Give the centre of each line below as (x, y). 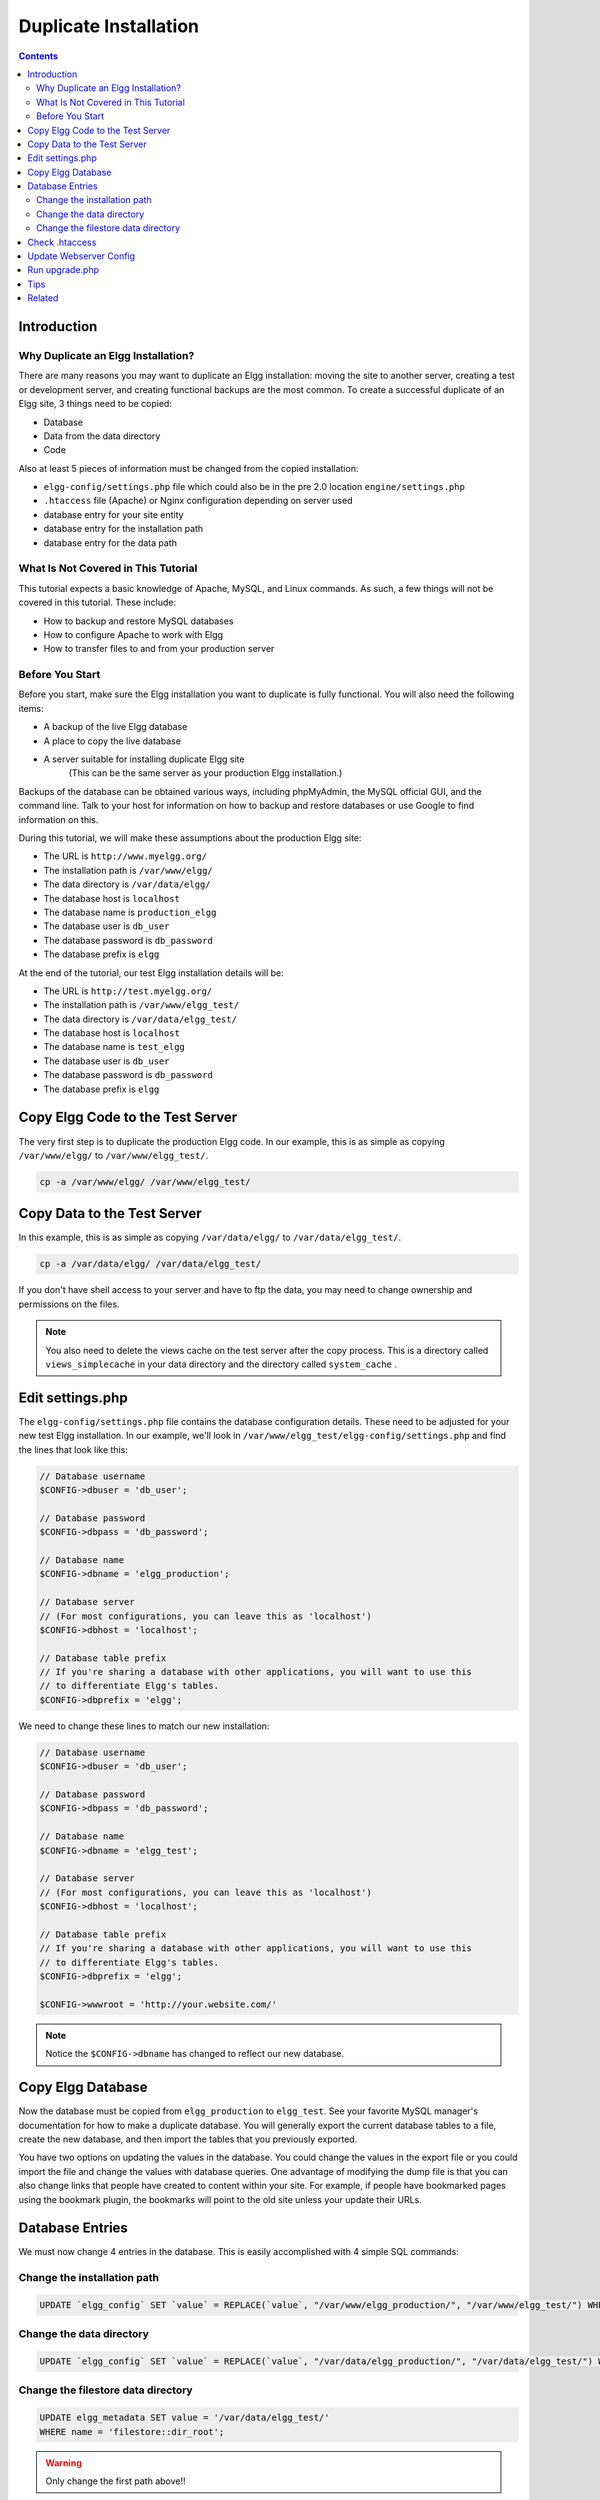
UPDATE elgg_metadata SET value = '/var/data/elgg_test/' (184, 2418)
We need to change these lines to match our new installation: (144, 1726)
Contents (38, 56)
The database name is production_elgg (130, 912)
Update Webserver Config (81, 256)
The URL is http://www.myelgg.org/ (125, 856)
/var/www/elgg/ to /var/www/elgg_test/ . (113, 1155)
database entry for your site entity (113, 514)
